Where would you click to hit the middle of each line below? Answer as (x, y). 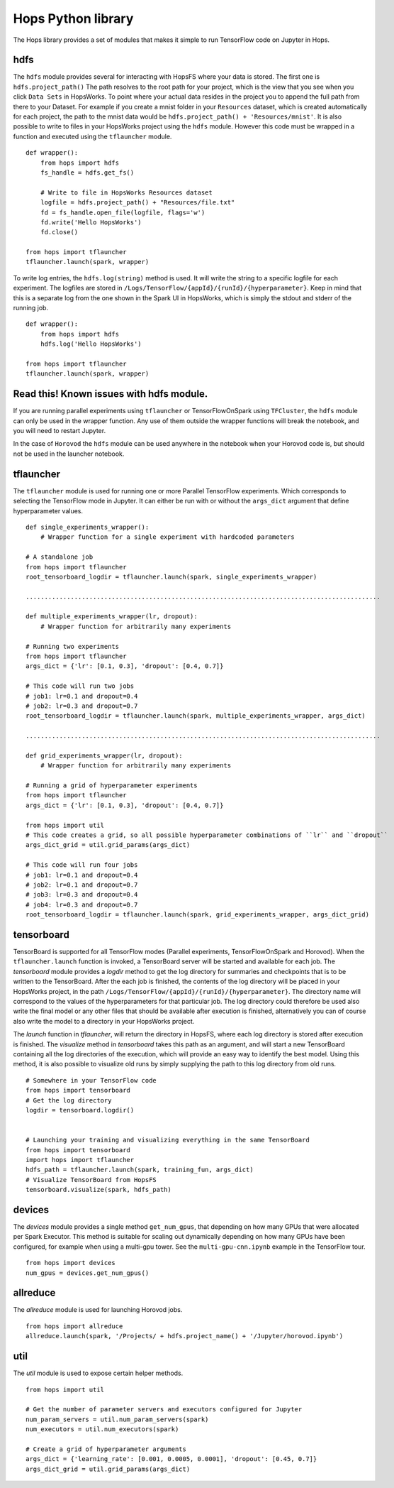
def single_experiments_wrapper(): (88, 527)
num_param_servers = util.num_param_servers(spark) (117, 1419)
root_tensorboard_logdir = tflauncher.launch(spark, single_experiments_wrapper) (171, 576)
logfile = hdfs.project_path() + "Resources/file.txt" (137, 203)
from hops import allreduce (74, 1326)
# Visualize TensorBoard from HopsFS (91, 1180)
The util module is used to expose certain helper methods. (98, 1373)
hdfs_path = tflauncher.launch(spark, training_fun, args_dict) (140, 1170)
